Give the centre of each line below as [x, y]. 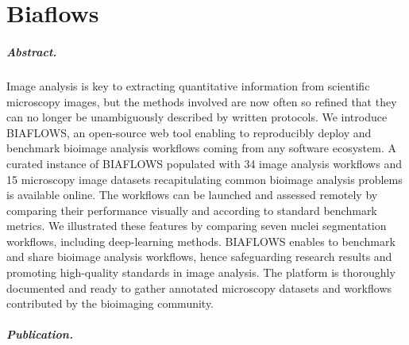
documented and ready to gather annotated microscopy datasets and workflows [199, 287]
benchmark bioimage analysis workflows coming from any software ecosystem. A [201, 148]
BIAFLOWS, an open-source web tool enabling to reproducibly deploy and [189, 132]
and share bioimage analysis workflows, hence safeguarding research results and [199, 257]
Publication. [40, 334]
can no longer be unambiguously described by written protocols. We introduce [197, 117]
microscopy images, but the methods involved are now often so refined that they [202, 101]
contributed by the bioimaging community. [110, 303]
